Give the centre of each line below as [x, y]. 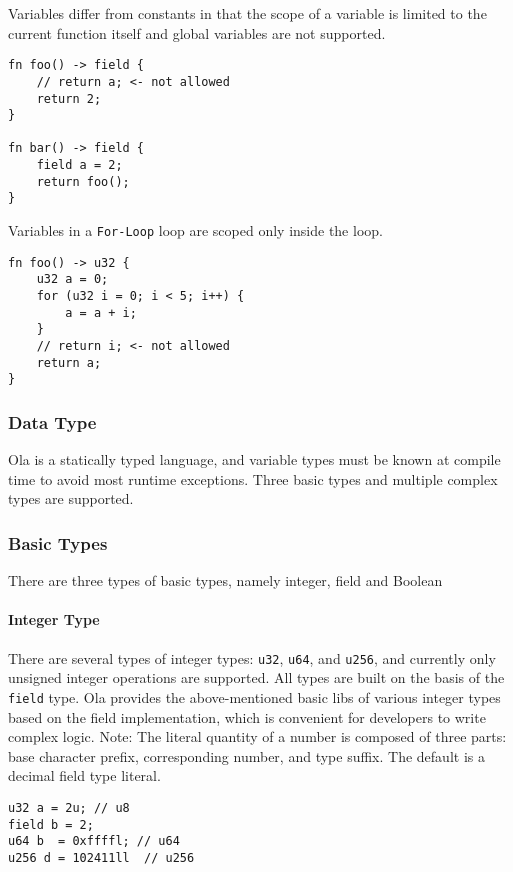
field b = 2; [51, 824]
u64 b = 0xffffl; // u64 [94, 841]
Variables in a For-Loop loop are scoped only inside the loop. [195, 230]
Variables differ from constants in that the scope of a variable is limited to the [247, 13]
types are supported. [71, 498]
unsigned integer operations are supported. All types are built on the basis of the [256, 677]
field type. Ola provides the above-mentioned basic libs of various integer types [254, 696]
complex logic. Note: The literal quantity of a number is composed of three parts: [257, 736]
